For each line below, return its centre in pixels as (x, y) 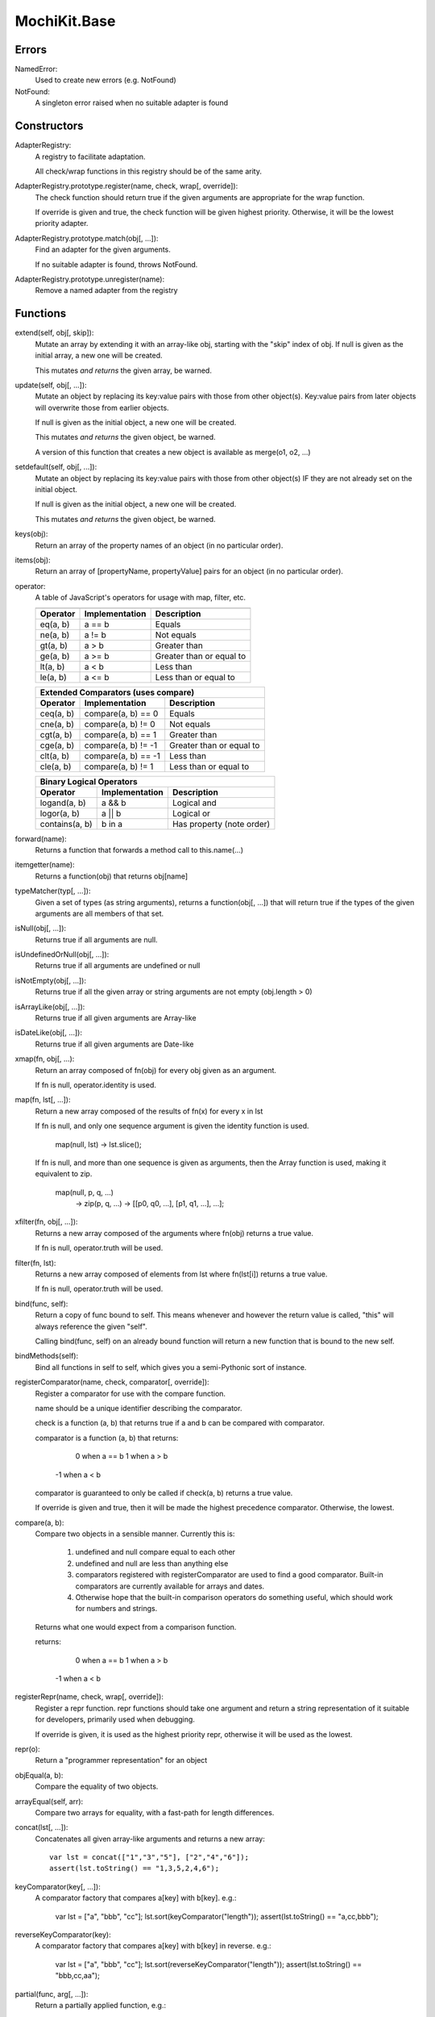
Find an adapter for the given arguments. (103, 249)
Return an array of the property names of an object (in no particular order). (159, 545)
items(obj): (33, 560)
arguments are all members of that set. (99, 913)
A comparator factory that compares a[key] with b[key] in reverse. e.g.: (153, 1946)
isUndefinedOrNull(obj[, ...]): (62, 954)
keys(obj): (31, 534)
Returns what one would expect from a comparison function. (136, 1627)
